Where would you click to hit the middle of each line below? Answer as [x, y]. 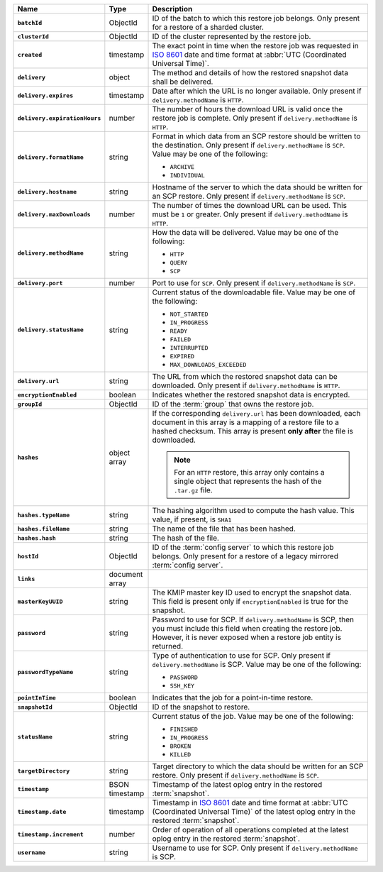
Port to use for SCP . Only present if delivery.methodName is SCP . [254, 283]
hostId [28, 556]
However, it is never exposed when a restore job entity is [247, 637]
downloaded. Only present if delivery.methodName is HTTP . [246, 385]
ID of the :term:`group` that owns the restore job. [233, 404]
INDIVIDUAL [187, 175]
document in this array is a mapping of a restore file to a [246, 422]
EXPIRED [182, 356]
